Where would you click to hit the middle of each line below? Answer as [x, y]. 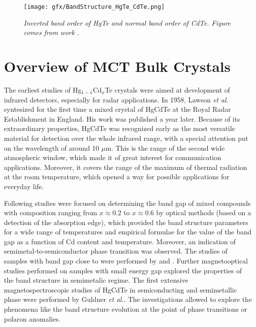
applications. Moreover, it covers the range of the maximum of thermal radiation [126, 167]
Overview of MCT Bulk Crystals [117, 66]
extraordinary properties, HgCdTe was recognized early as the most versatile [120, 128]
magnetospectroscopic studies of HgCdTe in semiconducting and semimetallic [121, 289]
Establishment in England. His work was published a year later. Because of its [122, 118]
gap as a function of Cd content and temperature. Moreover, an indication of [120, 241]
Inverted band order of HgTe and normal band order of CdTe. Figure [127, 22]
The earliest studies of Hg [43, 89]
